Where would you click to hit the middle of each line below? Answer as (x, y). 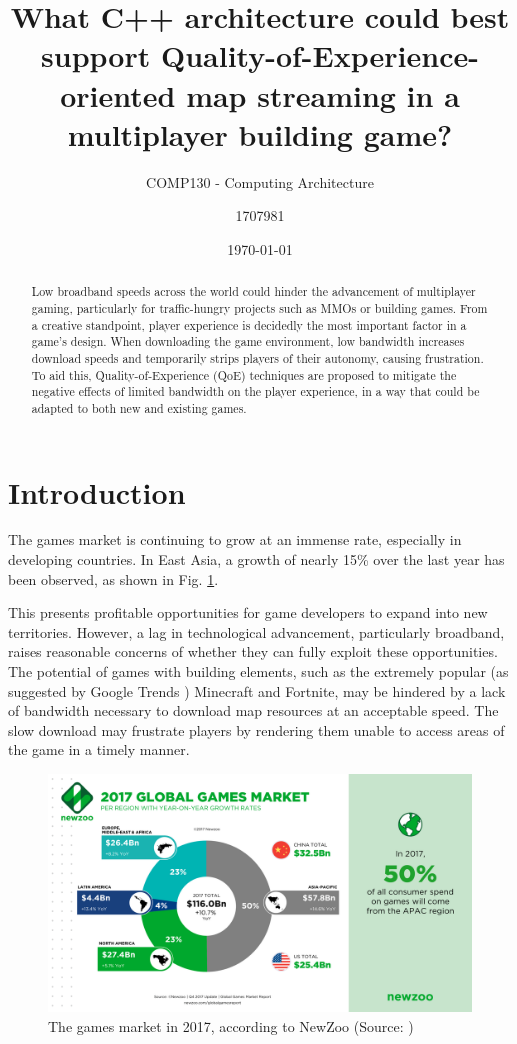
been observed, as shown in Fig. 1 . (113, 578)
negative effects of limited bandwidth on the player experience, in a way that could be (255, 391)
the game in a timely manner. (99, 749)
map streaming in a (323, 94)
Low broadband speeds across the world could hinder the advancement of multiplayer (253, 291)
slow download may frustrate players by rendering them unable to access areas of (256, 729)
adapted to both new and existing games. (139, 407)
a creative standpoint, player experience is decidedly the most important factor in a (249, 324)
